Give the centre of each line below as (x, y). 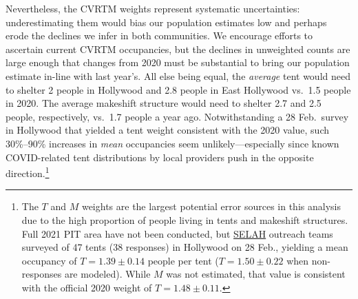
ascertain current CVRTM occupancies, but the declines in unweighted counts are (178, 49)
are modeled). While (107, 274)
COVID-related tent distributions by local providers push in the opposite (160, 157)
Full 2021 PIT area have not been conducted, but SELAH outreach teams (177, 233)
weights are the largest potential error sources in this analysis (211, 206)
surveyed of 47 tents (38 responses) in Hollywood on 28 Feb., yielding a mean (185, 247)
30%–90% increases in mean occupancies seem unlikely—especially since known (172, 143)
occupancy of (49, 260)
